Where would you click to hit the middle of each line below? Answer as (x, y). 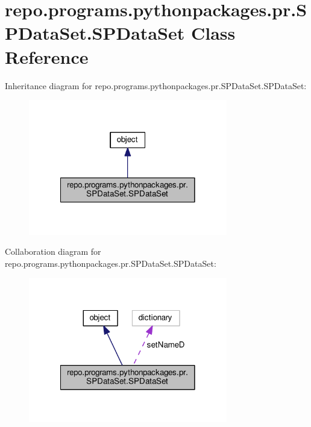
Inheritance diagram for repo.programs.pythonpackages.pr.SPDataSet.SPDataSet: (156, 85)
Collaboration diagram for (53, 251)
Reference (47, 56)
